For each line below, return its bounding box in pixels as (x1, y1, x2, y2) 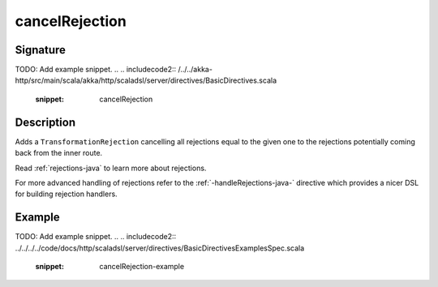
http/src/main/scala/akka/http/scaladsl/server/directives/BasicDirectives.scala (15, 75, 277, 85)
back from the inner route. (15, 148, 103, 158)
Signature (15, 43, 67, 57)
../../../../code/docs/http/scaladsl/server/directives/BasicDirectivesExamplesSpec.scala (15, 243, 305, 253)
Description (15, 115, 76, 129)
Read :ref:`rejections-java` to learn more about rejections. (15, 163, 207, 173)
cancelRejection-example (99, 262, 185, 271)
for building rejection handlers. (15, 189, 118, 199)
